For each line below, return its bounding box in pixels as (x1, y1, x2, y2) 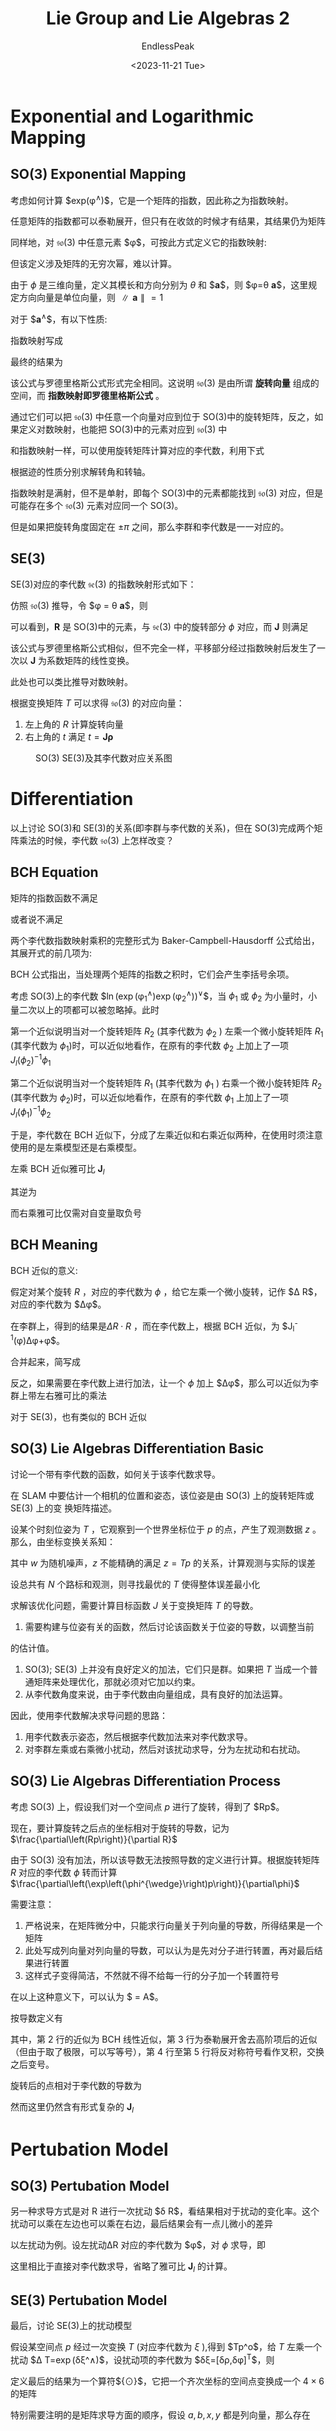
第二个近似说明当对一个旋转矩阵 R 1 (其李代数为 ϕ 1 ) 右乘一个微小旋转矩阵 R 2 (10, 1077, 323, 1091)
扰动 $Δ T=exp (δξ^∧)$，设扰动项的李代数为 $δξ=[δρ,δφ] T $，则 (10, 2352, 275, 2366)
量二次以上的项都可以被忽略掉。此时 (10, 1004, 160, 1016)
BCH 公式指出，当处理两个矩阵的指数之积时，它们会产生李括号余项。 (10, 968, 295, 980)
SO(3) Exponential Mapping (10, 166, 187, 183)
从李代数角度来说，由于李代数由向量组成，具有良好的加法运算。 (24, 1688, 288, 1700)
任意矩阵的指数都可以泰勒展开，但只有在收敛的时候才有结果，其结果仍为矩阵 (10, 215, 326, 227)
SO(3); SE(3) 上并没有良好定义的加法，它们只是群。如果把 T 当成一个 (24, 1663, 310, 1675)
